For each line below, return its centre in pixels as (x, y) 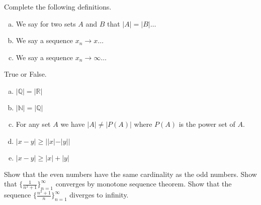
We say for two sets (46, 23)
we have (73, 124)
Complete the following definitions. (58, 7)
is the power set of (207, 124)
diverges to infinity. (99, 195)
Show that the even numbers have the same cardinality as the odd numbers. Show (130, 174)
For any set (33, 124)
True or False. (25, 74)
